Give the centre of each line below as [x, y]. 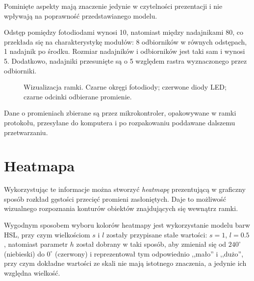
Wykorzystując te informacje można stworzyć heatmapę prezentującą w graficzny [125, 189]
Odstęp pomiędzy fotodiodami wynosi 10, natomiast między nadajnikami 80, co [124, 32]
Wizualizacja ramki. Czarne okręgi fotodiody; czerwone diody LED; [125, 87]
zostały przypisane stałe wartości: [157, 234]
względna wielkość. [32, 273]
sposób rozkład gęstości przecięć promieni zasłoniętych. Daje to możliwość [115, 199]
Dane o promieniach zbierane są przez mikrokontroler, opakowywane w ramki [120, 113]
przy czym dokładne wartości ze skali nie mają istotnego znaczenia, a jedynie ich [125, 263]
